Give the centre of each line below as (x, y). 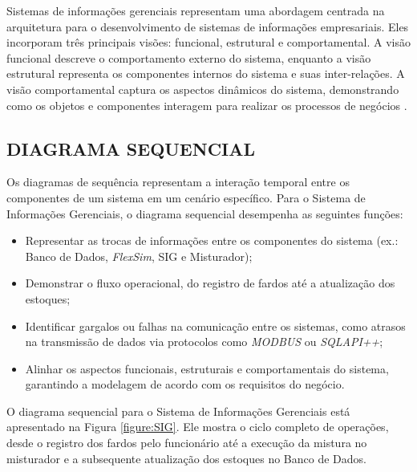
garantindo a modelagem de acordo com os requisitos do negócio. (185, 384)
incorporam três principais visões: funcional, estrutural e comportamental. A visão (208, 42)
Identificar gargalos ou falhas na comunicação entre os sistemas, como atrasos (215, 326)
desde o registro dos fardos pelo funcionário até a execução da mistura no (187, 443)
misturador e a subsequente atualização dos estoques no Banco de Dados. (186, 458)
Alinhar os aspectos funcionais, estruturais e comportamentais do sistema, (207, 368)
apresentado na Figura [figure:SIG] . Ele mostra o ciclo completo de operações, (198, 427)
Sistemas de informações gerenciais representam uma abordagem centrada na (196, 10)
